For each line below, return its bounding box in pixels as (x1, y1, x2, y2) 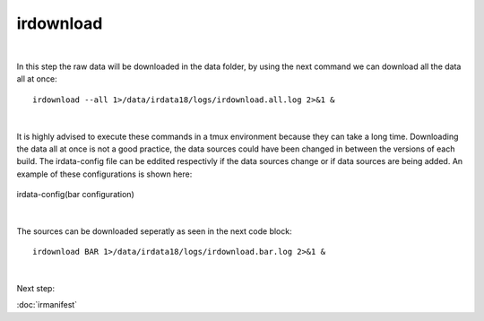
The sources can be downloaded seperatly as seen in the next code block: (16, 225, 292, 237)
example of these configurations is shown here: (16, 169, 193, 179)
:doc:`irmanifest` (16, 299, 78, 310)
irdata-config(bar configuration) (16, 189, 134, 200)
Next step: (16, 283, 56, 294)
